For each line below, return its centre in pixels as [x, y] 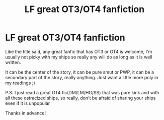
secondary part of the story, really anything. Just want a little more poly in [82, 77]
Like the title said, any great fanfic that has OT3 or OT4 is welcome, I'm [79, 51]
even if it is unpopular [28, 103]
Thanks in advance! [26, 113]
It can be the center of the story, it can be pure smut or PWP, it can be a [80, 72]
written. [13, 62]
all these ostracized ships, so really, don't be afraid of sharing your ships [80, 98]
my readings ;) [20, 83]
